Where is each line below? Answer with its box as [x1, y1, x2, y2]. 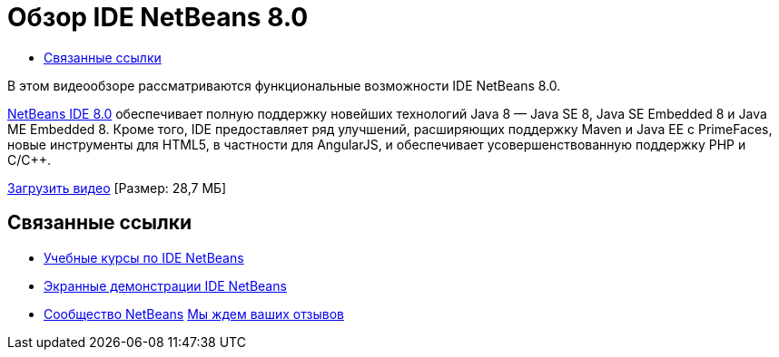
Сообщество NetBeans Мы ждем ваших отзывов [44, 305, 344, 322]
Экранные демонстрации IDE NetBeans [44, 277, 287, 294]
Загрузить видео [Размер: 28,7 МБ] [7, 179, 227, 196]
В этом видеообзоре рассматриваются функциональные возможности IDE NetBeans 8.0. [7, 77, 561, 93]
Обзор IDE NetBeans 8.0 [7, 2, 309, 33]
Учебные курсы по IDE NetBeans [44, 249, 244, 265]
